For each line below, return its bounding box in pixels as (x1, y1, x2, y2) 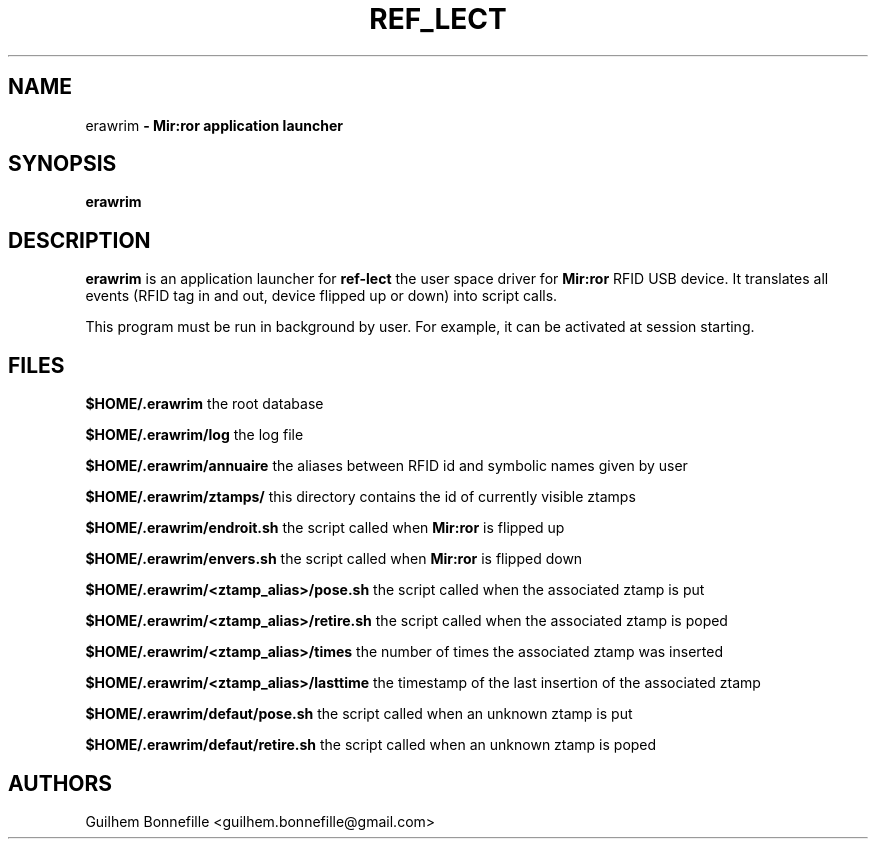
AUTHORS (8, 770, 113, 796)
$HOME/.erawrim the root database (85, 395, 324, 413)
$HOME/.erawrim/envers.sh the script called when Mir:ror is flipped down (85, 550, 583, 568)
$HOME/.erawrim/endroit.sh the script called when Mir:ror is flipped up (85, 519, 565, 537)
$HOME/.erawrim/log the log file (85, 426, 304, 444)
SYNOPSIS (8, 151, 117, 177)
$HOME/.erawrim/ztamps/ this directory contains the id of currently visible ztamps (85, 488, 636, 506)
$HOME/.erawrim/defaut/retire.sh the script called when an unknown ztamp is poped (85, 736, 657, 754)
